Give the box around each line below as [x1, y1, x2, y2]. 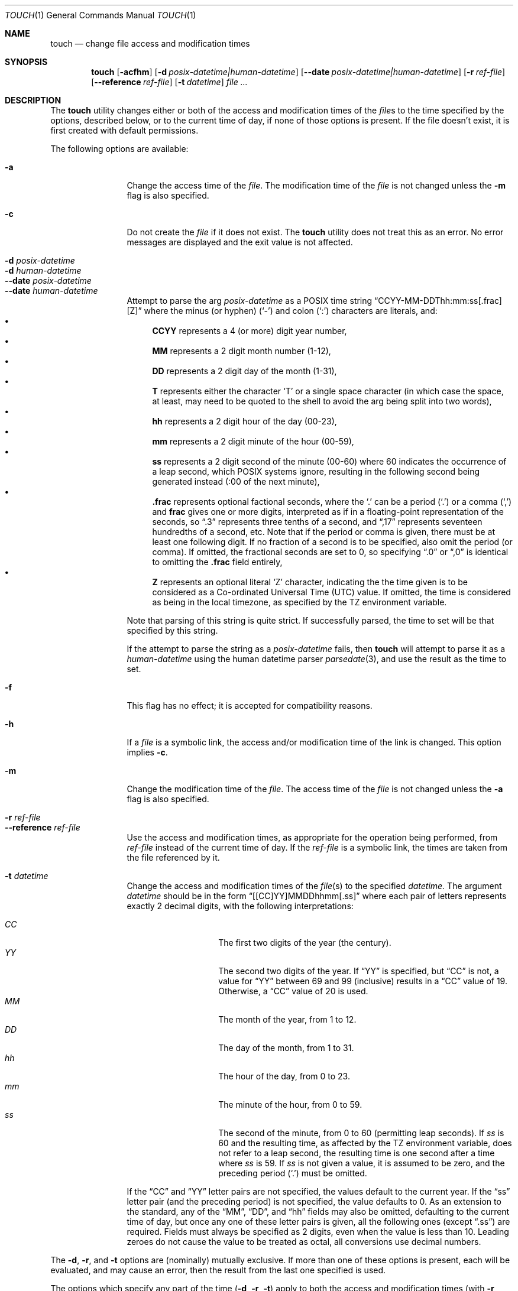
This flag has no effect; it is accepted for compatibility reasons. [127, 700, 373, 711]
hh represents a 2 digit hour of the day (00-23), [152, 416, 337, 426]
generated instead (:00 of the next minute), [152, 476, 320, 486]
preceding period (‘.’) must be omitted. [218, 1168, 367, 1178]
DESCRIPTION [5, 95, 61, 105]
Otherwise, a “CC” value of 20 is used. [218, 986, 368, 996]
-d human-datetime [5, 265, 82, 275]
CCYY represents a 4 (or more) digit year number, [152, 326, 347, 336]
